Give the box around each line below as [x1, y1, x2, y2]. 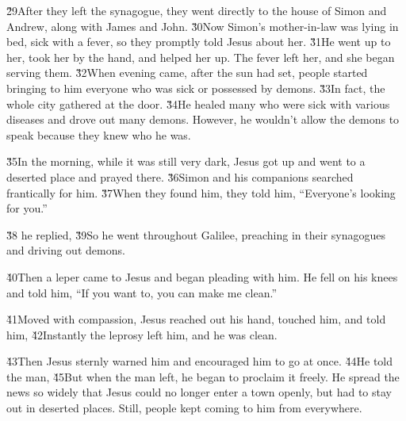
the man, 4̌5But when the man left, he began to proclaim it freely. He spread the [6, 368, 400, 385]
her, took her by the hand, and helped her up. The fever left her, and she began [6, 48, 395, 65]
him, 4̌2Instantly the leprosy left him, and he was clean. [6, 326, 278, 343]
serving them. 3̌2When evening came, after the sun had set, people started [6, 64, 368, 81]
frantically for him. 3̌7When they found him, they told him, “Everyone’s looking [6, 184, 396, 201]
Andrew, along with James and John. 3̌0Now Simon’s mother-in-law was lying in [6, 17, 399, 34]
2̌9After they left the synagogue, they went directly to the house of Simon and [6, 2, 387, 18]
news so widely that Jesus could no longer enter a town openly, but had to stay [6, 384, 392, 400]
